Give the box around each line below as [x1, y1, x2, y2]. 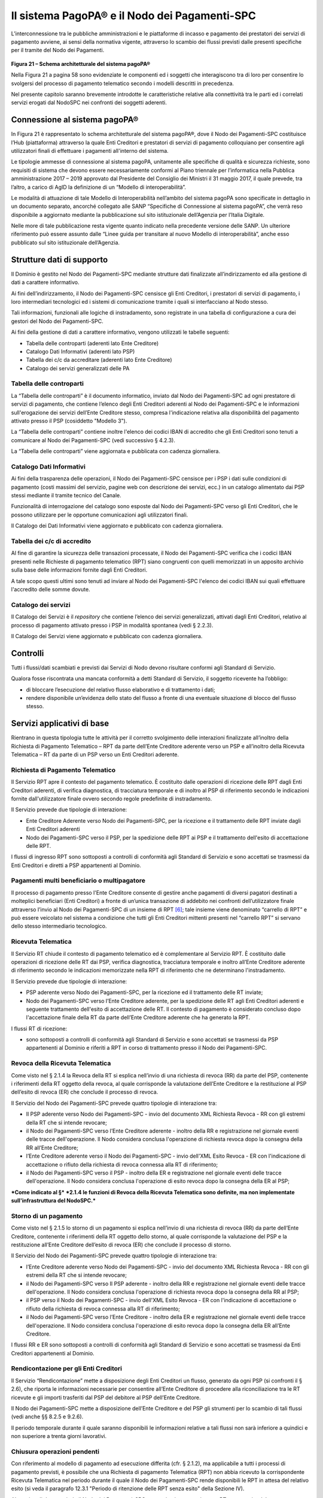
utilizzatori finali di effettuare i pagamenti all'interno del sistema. [11, 147, 169, 154]
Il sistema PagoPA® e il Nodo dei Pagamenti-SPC [11, 9, 257, 22]
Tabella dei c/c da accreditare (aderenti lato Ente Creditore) [26, 357, 172, 364]
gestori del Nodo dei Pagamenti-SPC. [11, 318, 104, 325]
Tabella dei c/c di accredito [11, 537, 92, 545]
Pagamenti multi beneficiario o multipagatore [11, 877, 146, 885]
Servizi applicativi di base [11, 718, 109, 729]
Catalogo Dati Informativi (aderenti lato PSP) [26, 348, 135, 355]
